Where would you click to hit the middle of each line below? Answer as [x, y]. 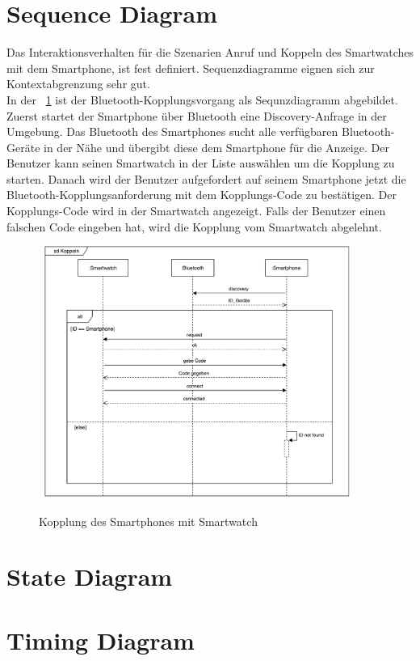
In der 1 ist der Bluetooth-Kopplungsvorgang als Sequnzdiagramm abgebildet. [202, 99]
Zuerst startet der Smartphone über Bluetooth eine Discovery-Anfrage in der [197, 115]
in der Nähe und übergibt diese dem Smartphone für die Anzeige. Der [216, 147]
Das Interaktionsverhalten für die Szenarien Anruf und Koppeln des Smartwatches [210, 52]
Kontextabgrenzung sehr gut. [78, 84]
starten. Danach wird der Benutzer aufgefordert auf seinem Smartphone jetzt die [206, 178]
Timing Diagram [101, 640]
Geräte [23, 147]
